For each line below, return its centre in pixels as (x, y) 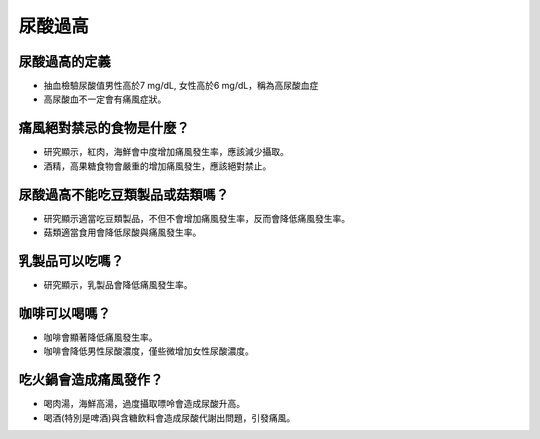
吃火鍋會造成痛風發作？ (91, 380)
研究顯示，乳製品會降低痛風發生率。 (118, 284)
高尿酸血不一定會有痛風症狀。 (105, 99)
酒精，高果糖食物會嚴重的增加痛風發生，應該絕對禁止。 (157, 166)
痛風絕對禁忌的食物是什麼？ (104, 128)
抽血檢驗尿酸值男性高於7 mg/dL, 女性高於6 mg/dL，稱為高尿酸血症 (181, 86)
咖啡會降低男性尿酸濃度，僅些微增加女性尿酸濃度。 (148, 351)
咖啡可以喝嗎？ (64, 313)
